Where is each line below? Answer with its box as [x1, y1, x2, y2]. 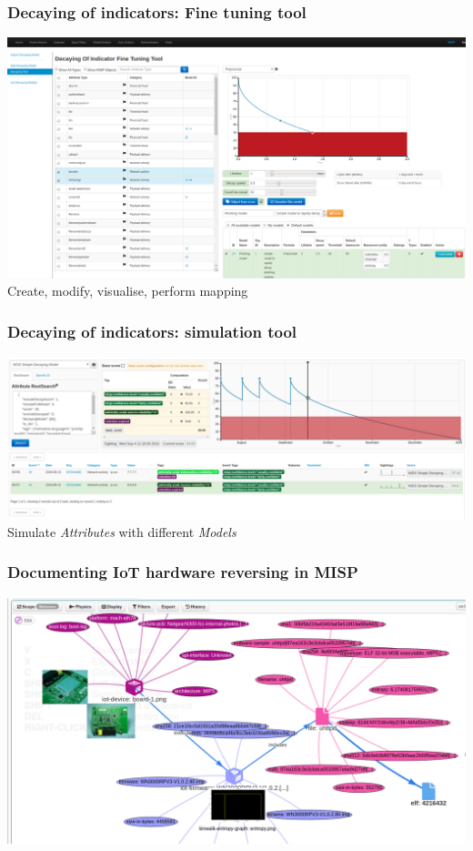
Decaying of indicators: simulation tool [7, 319, 297, 342]
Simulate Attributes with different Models [7, 522, 236, 541]
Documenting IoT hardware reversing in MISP [7, 561, 358, 583]
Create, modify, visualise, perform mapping [7, 281, 248, 300]
